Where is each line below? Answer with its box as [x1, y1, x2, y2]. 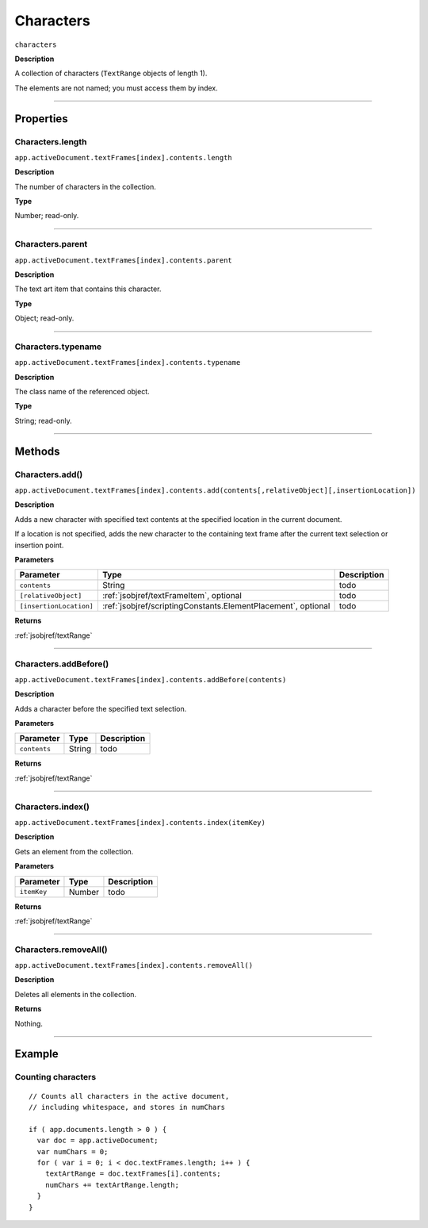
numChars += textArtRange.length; [44, 1180, 180, 1189]
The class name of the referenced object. [14, 387, 150, 397]
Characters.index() [14, 801, 90, 812]
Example [14, 1047, 59, 1061]
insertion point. [14, 540, 64, 550]
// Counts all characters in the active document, [29, 1092, 230, 1100]
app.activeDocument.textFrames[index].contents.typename [14, 358, 241, 367]
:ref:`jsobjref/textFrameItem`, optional [101, 590, 242, 601]
